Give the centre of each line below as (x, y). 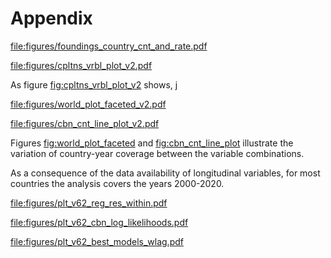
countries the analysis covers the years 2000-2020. (117, 183)
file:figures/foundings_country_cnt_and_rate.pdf (109, 46)
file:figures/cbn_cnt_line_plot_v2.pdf (85, 123)
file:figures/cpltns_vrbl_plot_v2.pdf (81, 65)
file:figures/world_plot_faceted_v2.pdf (88, 104)
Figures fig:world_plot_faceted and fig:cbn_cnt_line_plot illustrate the (152, 143)
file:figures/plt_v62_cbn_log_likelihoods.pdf (99, 222)
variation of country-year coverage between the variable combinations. (157, 153)
